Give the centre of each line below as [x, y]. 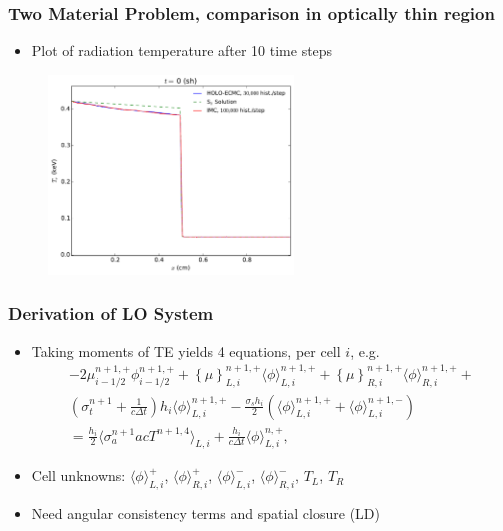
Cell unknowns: [78, 475]
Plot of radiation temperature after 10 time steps [182, 50]
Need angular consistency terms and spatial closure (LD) [205, 513]
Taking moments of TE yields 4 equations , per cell [186, 350]
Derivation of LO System [111, 313]
